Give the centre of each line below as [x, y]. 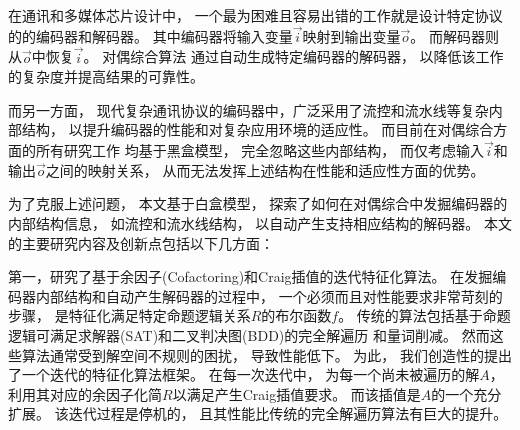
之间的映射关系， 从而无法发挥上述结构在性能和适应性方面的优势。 [265, 169]
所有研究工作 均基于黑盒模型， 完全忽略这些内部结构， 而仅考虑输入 [259, 150]
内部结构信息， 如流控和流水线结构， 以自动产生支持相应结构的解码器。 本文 [260, 223]
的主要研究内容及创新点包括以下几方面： [141, 242]
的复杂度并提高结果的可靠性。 [106, 76]
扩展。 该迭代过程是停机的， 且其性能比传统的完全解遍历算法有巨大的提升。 [258, 413]
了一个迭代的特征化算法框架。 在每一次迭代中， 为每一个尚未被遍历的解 [244, 374]
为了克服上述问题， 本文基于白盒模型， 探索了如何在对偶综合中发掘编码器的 [258, 203]
